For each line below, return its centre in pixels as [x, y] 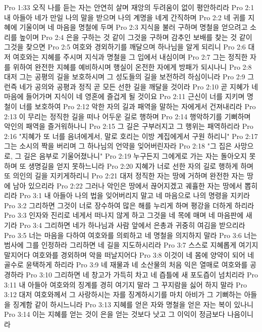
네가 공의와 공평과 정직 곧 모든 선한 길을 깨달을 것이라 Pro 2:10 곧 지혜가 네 [139, 86]
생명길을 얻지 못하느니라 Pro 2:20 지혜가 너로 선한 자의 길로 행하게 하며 [141, 165]
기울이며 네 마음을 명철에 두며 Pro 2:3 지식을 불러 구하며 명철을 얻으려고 [134, 27]
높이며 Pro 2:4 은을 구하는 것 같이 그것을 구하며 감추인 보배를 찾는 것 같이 [136, 37]
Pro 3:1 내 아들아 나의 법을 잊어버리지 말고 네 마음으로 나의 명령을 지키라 [135, 195]
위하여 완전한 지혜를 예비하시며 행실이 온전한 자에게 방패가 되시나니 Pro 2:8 [132, 66]
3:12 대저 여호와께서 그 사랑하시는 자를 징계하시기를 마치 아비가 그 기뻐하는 [123, 294]
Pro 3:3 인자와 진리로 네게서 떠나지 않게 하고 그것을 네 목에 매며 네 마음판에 [124, 215]
